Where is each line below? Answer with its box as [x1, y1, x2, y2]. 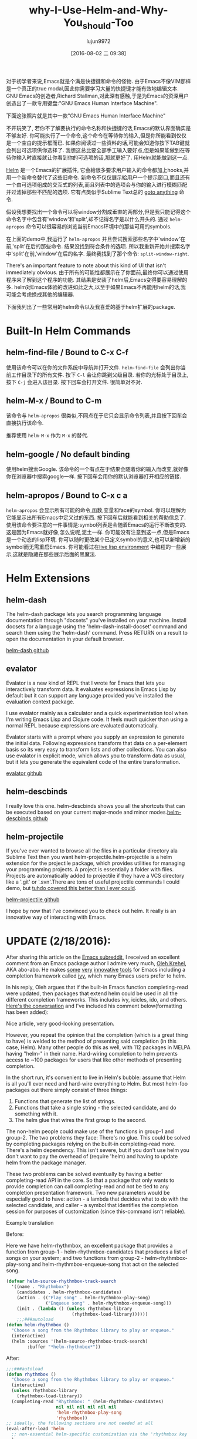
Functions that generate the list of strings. [14, 1098, 116, 1105]
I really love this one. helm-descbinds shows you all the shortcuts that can [6, 802, 185, 809]
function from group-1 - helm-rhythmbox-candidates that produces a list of [6, 1248, 188, 1255]
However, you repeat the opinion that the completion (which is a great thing [6, 1032, 188, 1039]
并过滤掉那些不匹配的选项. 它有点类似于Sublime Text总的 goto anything [6, 188, 178, 196]
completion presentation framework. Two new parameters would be [6, 1189, 170, 1197]
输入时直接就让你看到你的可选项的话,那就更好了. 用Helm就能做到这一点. [16, 154, 189, 161]
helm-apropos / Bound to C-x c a [6, 490, 128, 500]
